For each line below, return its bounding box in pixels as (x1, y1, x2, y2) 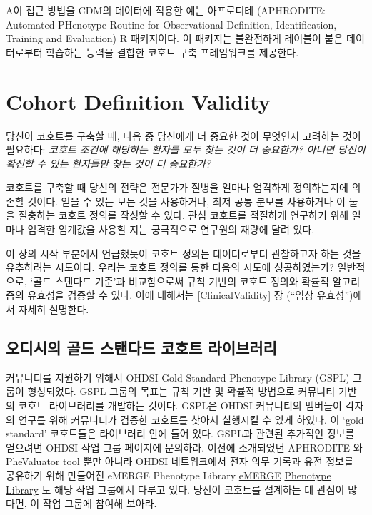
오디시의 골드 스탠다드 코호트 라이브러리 (6, 337, 277, 359)
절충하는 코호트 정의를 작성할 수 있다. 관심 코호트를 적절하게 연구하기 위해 (18, 208, 349, 223)
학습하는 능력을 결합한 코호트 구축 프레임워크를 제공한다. (46, 44, 299, 59)
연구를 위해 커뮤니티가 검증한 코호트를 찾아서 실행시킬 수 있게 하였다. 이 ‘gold (18, 412, 364, 427)
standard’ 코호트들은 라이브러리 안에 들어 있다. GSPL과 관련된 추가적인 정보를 (6, 426, 355, 441)
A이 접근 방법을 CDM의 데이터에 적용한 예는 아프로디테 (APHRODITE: (6, 3, 326, 17)
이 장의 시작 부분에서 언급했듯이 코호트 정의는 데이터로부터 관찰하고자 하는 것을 (6, 245, 361, 260)
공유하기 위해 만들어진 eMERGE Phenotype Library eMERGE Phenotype (6, 467, 331, 482)
